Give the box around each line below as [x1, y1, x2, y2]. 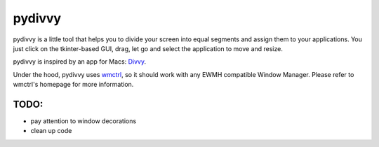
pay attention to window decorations [30, 117, 137, 125]
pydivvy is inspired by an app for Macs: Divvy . [13, 57, 147, 66]
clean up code [30, 127, 72, 135]
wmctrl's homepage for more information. [13, 80, 134, 89]
